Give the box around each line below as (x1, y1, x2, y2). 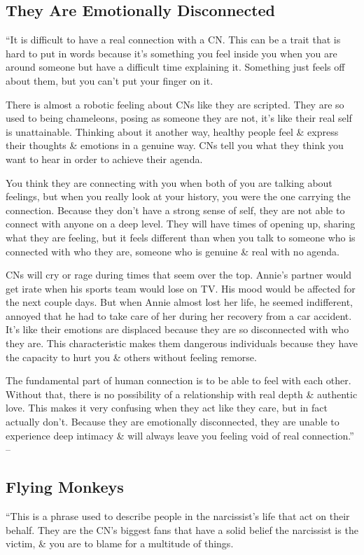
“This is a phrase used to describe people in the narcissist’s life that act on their (6, 509, 350, 524)
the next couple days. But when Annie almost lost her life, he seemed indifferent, (6, 295, 353, 309)
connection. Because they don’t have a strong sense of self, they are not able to (6, 202, 345, 217)
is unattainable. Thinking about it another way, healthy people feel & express (6, 124, 339, 139)
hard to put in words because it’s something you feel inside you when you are (6, 45, 337, 60)
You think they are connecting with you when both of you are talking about (6, 175, 332, 190)
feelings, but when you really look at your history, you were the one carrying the (6, 189, 351, 204)
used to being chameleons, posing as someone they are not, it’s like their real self (6, 111, 352, 125)
